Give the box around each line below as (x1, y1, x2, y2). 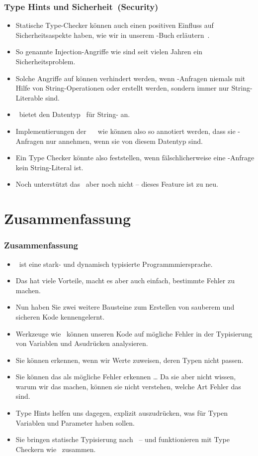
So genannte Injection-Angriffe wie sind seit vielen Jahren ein (15, 46, 203, 57)
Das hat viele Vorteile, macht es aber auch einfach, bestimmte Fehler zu (15, 275, 235, 286)
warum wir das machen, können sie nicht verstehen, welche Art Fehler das (15, 381, 241, 391)
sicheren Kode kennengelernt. (15, 311, 105, 322)
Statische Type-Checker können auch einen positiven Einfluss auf (15, 20, 214, 30)
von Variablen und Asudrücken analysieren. (15, 338, 148, 348)
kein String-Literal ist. (15, 162, 84, 172)
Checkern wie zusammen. (15, 444, 96, 454)
